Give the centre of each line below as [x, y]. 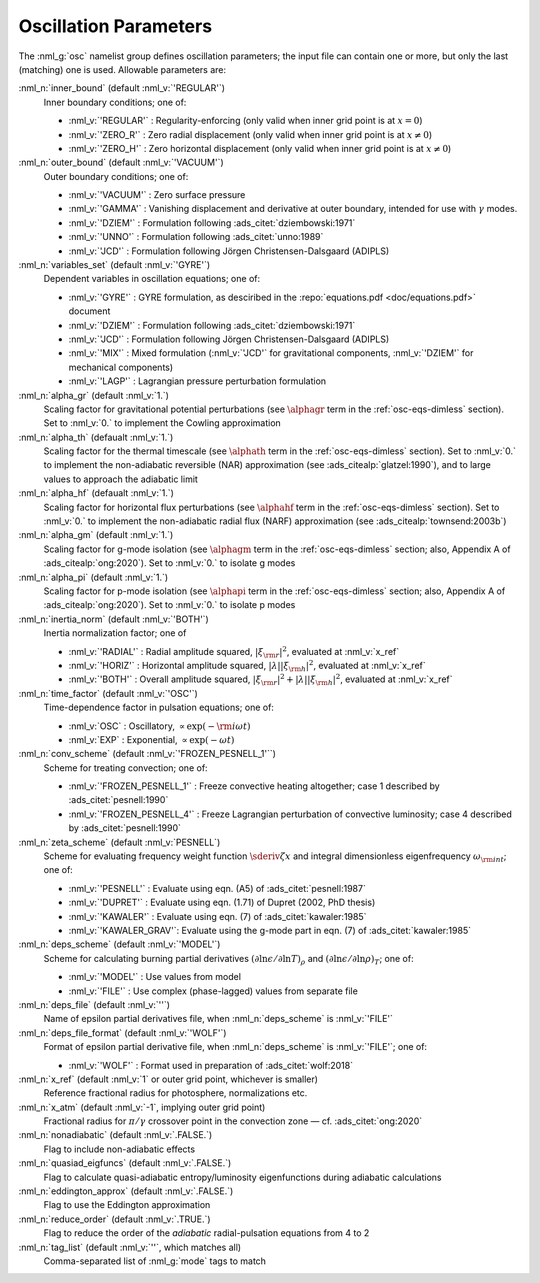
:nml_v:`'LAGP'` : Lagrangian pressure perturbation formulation [197, 381]
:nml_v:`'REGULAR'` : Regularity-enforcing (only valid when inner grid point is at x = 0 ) [246, 121]
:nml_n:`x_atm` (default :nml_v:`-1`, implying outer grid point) [142, 1107]
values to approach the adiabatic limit [121, 479]
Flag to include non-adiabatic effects [119, 1149]
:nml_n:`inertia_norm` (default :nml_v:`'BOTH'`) [113, 619]
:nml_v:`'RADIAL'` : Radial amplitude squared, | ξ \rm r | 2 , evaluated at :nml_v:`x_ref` [234, 652]
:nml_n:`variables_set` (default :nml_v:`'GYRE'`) [114, 265]
